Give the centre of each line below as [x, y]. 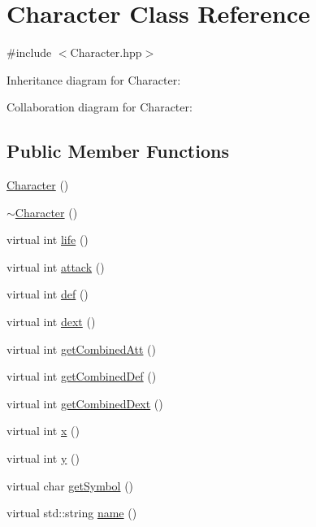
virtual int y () [43, 458]
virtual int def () [48, 294]
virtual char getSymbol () [70, 485]
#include [29, 52]
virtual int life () [48, 240]
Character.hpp [106, 52]
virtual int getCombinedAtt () [82, 348]
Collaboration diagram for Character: [100, 107]
